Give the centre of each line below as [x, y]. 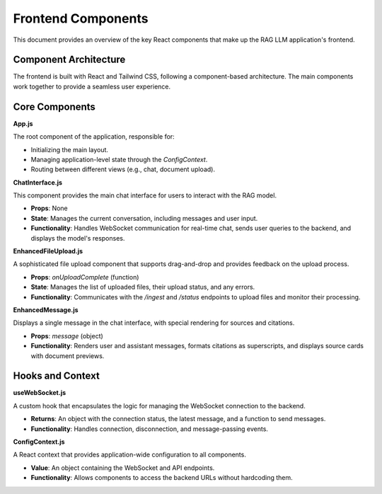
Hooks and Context [57, 376]
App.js [23, 123]
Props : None [50, 208]
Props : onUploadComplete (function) [85, 277]
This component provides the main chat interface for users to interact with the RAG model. [145, 195]
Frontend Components [81, 18]
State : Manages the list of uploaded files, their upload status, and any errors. [143, 287]
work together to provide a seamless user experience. [92, 86]
